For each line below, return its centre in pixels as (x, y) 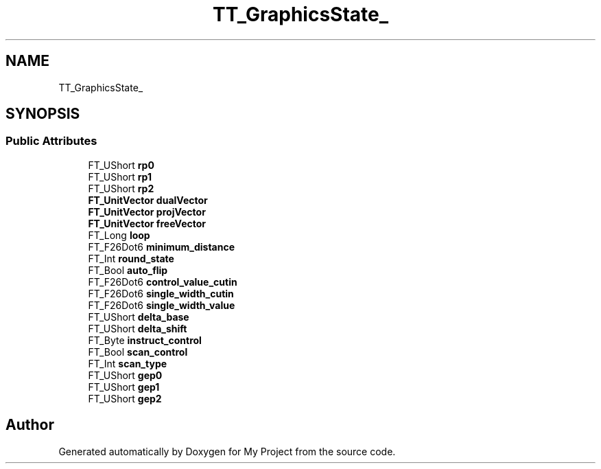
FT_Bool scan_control (138, 352)
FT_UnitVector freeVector (147, 223)
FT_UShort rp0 (121, 165)
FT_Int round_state (131, 258)
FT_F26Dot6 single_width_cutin (161, 293)
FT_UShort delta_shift (138, 328)
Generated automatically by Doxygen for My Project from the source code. (227, 451)
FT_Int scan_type (128, 363)
